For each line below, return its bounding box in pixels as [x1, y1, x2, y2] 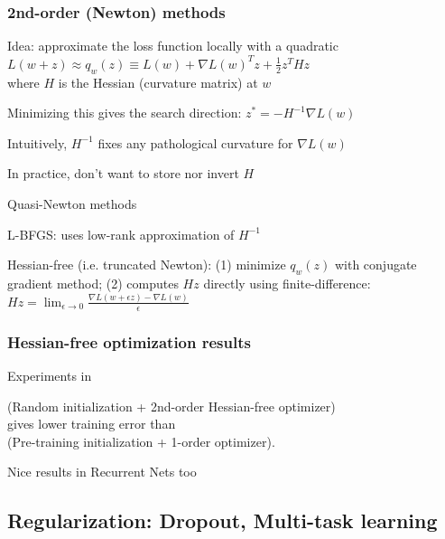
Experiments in [7, 365, 92, 384]
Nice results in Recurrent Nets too [7, 462, 197, 481]
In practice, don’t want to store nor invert [7, 164, 239, 183]
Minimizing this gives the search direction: [7, 103, 242, 122]
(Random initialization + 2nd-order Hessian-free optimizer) [7, 396, 336, 415]
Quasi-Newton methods [7, 194, 137, 213]
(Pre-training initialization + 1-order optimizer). [7, 431, 275, 450]
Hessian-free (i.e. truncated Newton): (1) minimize [7, 255, 286, 274]
